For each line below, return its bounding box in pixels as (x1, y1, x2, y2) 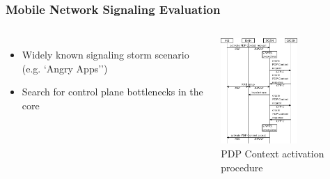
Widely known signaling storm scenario (22, 47, 189, 62)
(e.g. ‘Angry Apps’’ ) (22, 61, 108, 75)
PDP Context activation (221, 146, 324, 160)
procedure (221, 159, 263, 174)
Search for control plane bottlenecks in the (22, 84, 203, 99)
